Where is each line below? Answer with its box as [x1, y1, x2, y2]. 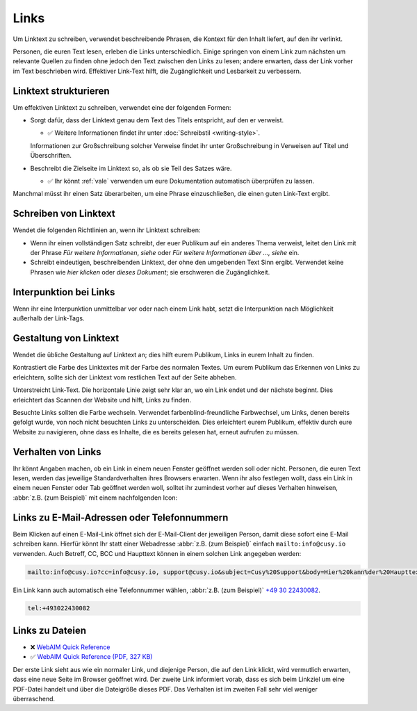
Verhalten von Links [13, 446, 101, 458]
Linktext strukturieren [13, 85, 111, 97]
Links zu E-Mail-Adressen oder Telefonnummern [13, 512, 229, 523]
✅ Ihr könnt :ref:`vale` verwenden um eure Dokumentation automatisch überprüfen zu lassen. [47, 177, 315, 185]
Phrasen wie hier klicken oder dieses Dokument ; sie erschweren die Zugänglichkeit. [30, 268, 270, 276]
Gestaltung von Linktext [13, 332, 120, 344]
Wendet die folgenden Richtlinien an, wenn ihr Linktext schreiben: [13, 226, 201, 234]
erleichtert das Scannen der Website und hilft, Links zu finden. [13, 395, 192, 404]
